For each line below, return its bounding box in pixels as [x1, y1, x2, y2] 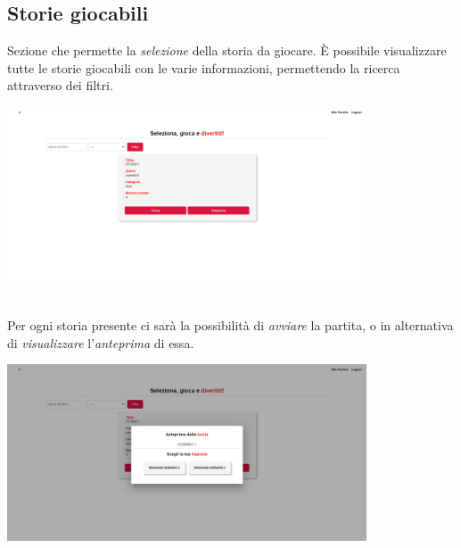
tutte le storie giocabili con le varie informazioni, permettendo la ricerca [7, 58, 400, 77]
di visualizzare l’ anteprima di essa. [7, 333, 194, 352]
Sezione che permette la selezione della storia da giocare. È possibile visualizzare [7, 41, 447, 60]
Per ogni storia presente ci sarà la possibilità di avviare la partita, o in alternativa [7, 316, 454, 335]
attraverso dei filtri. [7, 76, 113, 95]
